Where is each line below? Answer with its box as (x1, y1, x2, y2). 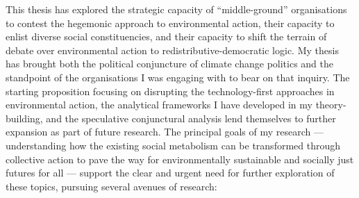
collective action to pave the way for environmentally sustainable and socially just (6, 151, 354, 166)
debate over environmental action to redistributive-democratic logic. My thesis (6, 42, 339, 57)
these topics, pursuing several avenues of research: (6, 179, 217, 193)
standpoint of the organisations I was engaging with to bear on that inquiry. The (6, 69, 350, 84)
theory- (315, 97, 347, 112)
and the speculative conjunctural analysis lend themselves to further (46, 110, 336, 125)
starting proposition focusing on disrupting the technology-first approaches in (6, 83, 335, 98)
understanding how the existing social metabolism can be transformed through (6, 138, 341, 152)
